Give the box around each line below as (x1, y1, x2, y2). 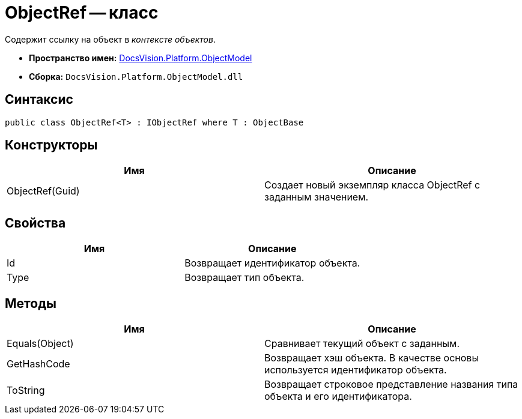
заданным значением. (264, 191, 369, 203)
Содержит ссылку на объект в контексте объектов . (5, 34, 216, 44)
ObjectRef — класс (5, 2, 159, 23)
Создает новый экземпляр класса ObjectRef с (264, 179, 481, 191)
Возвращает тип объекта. (184, 271, 305, 284)
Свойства (5, 215, 66, 231)
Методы (5, 295, 56, 311)
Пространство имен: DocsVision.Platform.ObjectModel (29, 52, 252, 63)
